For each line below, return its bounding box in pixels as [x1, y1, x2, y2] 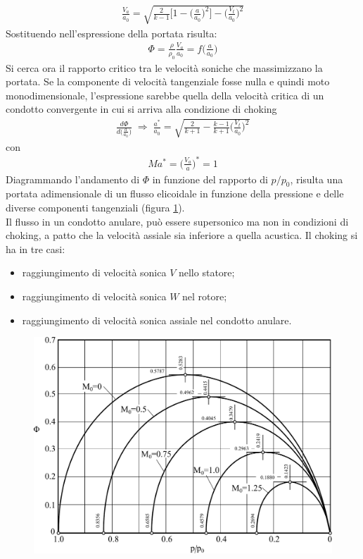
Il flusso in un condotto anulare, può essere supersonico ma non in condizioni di [6, 214, 349, 228]
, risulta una [290, 171, 343, 186]
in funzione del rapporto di [152, 171, 268, 186]
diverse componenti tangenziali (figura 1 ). [6, 200, 185, 214]
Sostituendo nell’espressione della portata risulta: [6, 25, 217, 40]
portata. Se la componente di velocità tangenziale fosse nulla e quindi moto [6, 74, 330, 89]
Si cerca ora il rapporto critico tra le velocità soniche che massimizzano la [6, 60, 323, 75]
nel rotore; [182, 288, 227, 303]
